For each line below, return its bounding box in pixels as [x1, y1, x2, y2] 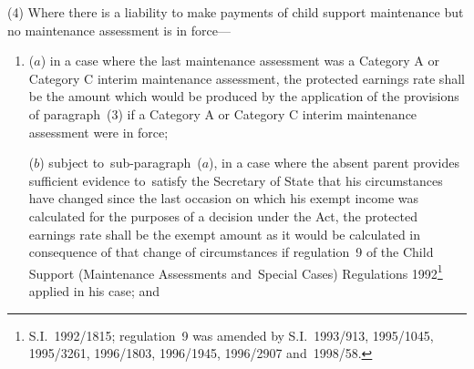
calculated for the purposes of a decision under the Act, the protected [28, 206, 418, 225]
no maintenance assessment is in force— [7, 20, 231, 39]
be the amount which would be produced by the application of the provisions [28, 87, 459, 106]
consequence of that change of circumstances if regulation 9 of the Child [28, 242, 434, 261]
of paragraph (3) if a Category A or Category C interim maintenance [28, 104, 417, 123]
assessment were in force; [28, 122, 169, 141]
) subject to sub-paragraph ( [39, 153, 202, 172]
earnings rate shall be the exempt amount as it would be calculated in [28, 224, 421, 243]
